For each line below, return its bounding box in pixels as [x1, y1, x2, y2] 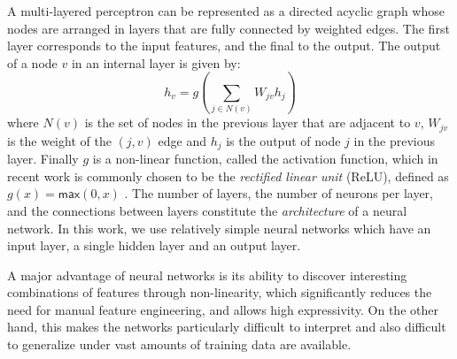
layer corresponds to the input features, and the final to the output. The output [7, 36, 441, 55]
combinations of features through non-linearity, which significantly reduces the [7, 283, 432, 302]
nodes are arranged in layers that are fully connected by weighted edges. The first [7, 19, 450, 37]
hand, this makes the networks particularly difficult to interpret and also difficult [7, 317, 446, 336]
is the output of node [226, 131, 341, 149]
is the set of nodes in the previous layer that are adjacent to [84, 113, 411, 132]
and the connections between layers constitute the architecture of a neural [7, 201, 407, 219]
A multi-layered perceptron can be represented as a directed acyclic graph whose [7, 2, 445, 19]
